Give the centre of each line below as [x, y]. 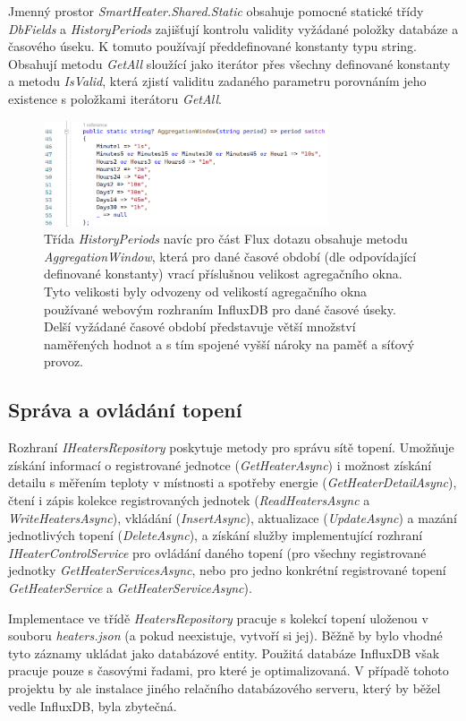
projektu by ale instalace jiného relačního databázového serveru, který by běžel [225, 687]
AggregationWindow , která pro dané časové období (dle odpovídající [230, 256]
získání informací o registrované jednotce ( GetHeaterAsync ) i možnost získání [220, 464]
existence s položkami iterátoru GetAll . [115, 98]
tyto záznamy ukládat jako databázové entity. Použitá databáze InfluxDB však [224, 652]
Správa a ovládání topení [125, 410]
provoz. [64, 361]
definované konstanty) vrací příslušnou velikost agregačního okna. [223, 274]
